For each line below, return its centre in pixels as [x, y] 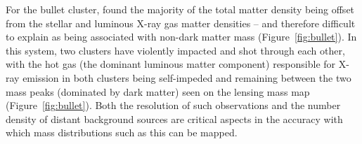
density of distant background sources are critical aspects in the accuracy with [174, 118]
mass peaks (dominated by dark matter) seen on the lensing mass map [158, 91]
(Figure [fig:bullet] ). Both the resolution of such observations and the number [173, 105]
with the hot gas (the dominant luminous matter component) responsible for [171, 64]
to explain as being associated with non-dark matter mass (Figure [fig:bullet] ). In [181, 37]
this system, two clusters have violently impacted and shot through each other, [175, 50]
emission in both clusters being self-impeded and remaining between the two [187, 77]
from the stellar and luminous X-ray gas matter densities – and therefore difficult [181, 23]
